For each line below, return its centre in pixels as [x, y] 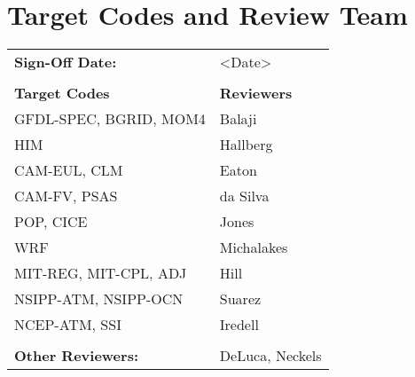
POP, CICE [51, 222]
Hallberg [246, 145]
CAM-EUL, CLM [69, 170]
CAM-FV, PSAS [66, 196]
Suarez [240, 299]
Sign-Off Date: [66, 62]
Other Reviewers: [77, 356]
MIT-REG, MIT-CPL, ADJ [101, 273]
